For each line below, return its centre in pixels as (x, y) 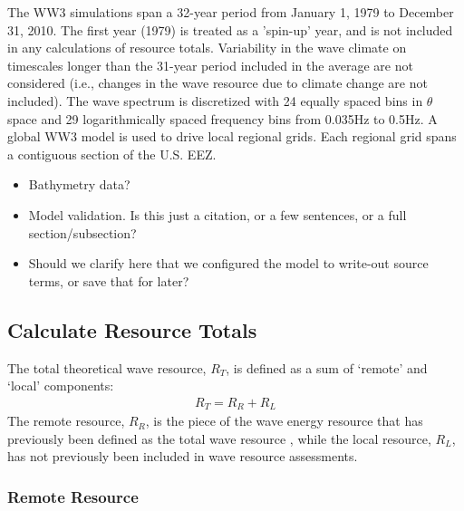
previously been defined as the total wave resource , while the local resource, (219, 438)
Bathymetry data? (79, 184)
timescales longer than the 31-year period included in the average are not (210, 65)
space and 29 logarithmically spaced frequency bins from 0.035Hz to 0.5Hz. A (222, 118)
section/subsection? (82, 232)
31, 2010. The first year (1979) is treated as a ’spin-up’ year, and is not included (230, 29)
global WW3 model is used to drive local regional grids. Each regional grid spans (232, 136)
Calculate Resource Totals (132, 329)
